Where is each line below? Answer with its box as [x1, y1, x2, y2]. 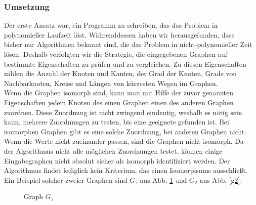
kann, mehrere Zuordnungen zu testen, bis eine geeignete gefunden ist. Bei [4, 117, 229, 127]
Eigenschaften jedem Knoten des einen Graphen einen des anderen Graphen [4, 97, 234, 107]
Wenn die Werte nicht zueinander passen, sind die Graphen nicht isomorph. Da [4, 136, 244, 146]
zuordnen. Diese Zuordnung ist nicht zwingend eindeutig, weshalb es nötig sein [4, 107, 242, 117]
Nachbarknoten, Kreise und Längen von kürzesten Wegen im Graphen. [4, 78, 218, 88]
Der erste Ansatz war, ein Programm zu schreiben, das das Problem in [4, 20, 218, 30]
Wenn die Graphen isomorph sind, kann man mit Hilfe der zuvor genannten [4, 87, 234, 98]
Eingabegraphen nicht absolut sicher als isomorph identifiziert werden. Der [4, 155, 230, 165]
